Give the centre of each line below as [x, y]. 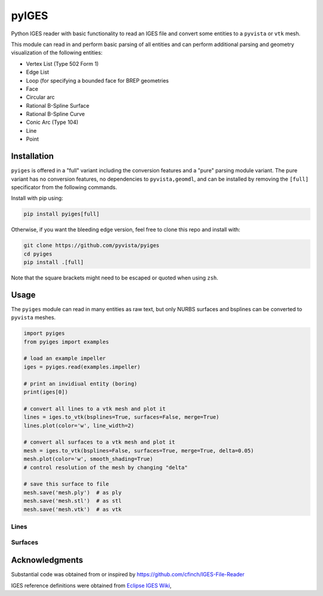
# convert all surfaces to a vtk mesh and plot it [100, 442]
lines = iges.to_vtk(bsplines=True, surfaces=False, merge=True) [121, 417]
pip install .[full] [54, 262]
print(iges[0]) [46, 392]
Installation [32, 156]
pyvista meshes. [33, 318]
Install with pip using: [37, 198]
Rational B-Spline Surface [58, 105]
